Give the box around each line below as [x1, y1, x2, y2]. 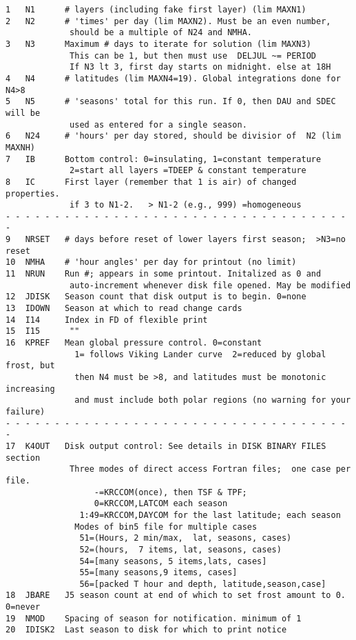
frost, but [6, 361, 55, 371]
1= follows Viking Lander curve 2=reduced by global [74, 349, 326, 359]
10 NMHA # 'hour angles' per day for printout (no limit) [6, 257, 297, 268]
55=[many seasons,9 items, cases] [79, 568, 238, 578]
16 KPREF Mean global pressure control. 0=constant [6, 338, 262, 348]
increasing [6, 383, 55, 394]
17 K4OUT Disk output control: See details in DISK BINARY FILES [6, 441, 326, 451]
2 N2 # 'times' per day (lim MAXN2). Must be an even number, [6, 16, 331, 26]
